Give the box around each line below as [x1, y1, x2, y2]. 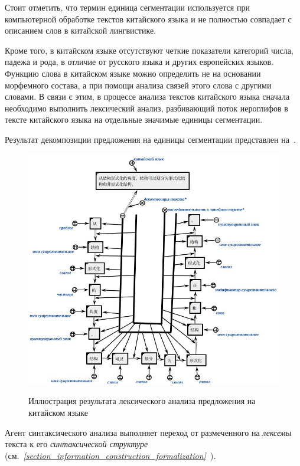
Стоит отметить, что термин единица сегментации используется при [5, 1, 250, 13]
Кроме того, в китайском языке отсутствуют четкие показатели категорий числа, [5, 44, 294, 56]
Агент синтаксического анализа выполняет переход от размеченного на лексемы [5, 426, 292, 438]
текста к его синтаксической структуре [5, 438, 148, 450]
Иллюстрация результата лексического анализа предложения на [28, 395, 256, 407]
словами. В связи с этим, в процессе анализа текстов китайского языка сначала [5, 90, 290, 103]
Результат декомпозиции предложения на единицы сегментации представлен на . [5, 133, 296, 145]
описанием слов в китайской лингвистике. [5, 24, 156, 37]
